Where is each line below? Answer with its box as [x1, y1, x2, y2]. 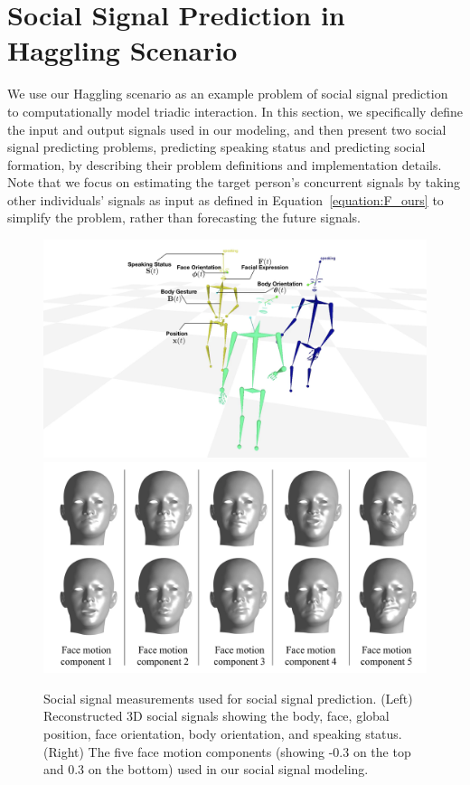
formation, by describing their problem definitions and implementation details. [7, 155, 442, 174]
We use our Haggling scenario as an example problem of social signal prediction [7, 84, 448, 103]
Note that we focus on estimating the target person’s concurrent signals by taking [7, 173, 461, 192]
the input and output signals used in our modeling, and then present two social [7, 119, 446, 138]
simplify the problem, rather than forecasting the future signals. [7, 208, 361, 227]
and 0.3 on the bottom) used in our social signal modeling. [43, 760, 369, 779]
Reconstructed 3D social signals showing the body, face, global [43, 706, 390, 725]
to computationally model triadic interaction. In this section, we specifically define [7, 101, 463, 120]
